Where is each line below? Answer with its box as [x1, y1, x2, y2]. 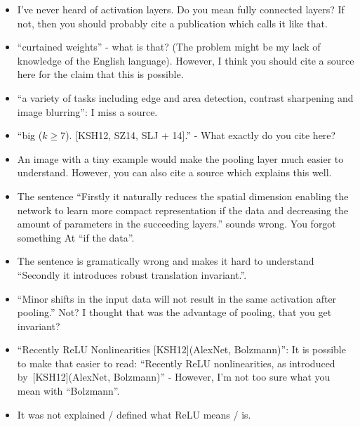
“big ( [17, 128, 43, 143]
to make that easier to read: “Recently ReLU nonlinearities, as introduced [17, 355, 335, 370]
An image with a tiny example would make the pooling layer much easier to [17, 151, 344, 166]
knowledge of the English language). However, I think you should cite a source [17, 53, 354, 67]
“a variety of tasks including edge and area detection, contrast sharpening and [17, 90, 354, 105]
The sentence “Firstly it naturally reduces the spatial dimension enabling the [17, 188, 349, 203]
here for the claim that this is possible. [17, 67, 184, 81]
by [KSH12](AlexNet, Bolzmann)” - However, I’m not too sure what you [17, 369, 331, 384]
